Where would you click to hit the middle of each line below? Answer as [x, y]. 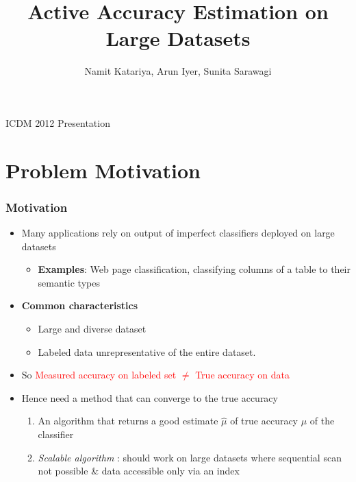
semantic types [69, 282]
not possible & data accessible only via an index [139, 471]
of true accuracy [264, 421]
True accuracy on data [242, 375]
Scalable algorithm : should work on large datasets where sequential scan [190, 457]
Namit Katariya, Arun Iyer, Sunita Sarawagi [178, 71]
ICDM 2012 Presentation [58, 122]
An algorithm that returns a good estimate [128, 421]
